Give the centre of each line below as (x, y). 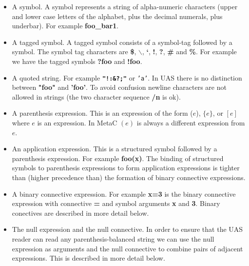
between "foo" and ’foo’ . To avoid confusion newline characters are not (119, 87)
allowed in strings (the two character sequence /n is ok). (96, 96)
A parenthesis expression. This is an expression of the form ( (102, 113)
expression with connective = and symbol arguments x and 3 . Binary (116, 203)
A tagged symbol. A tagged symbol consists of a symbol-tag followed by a (122, 42)
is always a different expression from (191, 123)
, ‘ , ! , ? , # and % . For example (189, 51)
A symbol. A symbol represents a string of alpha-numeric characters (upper (125, 6)
